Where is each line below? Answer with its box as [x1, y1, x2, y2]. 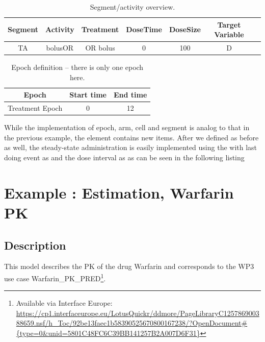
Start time [69, 89, 107, 100]
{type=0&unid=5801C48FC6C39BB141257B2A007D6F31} [16, 328, 200, 338]
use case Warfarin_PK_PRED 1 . [4, 271, 106, 283]
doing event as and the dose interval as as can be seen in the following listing [4, 152, 245, 163]
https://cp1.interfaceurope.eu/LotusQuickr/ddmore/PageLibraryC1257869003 [16, 307, 259, 318]
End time [114, 89, 147, 100]
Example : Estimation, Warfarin [4, 182, 234, 203]
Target [217, 19, 241, 30]
